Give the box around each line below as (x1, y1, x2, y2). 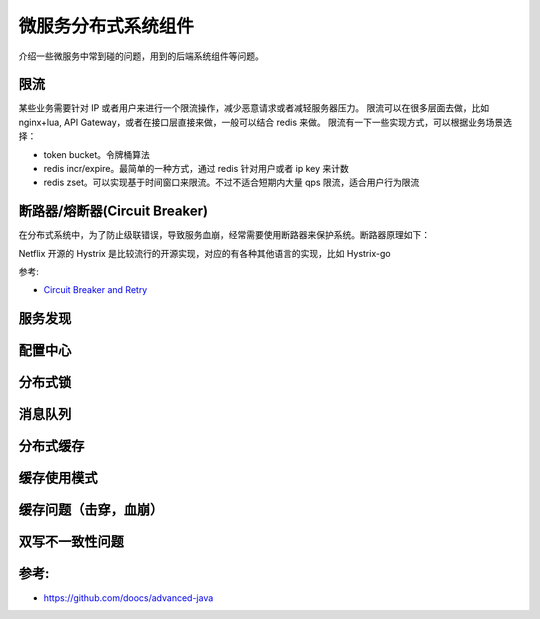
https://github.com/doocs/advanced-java (43, 591, 214, 604)
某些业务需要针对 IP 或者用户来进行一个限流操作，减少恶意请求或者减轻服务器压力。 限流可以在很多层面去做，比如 (18, 102, 490, 114)
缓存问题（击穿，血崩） (18, 501, 164, 519)
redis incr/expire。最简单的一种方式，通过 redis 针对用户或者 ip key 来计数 (43, 163, 349, 175)
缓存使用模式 (18, 470, 98, 487)
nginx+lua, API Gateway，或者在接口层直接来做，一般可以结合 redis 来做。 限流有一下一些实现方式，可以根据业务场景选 (18, 116, 512, 128)
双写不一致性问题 (18, 533, 124, 550)
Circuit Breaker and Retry (43, 284, 148, 296)
